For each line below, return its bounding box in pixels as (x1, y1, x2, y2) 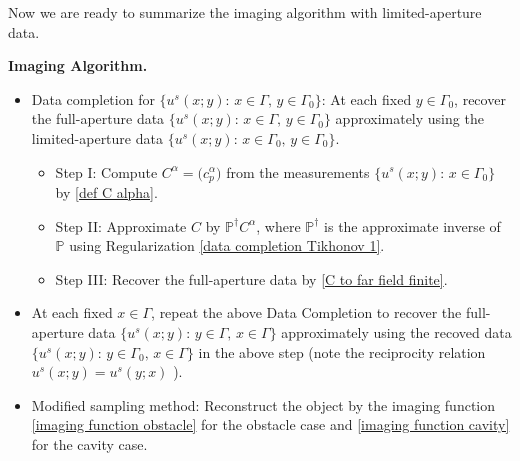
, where (256, 215, 301, 236)
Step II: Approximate (55, 215, 187, 236)
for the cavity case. (31, 433, 148, 454)
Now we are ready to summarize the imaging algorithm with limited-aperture (8, 2, 482, 22)
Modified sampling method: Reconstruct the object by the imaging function (31, 394, 495, 415)
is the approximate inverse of (324, 215, 501, 236)
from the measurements (226, 161, 370, 182)
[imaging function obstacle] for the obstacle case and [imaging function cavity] (31, 414, 510, 435)
